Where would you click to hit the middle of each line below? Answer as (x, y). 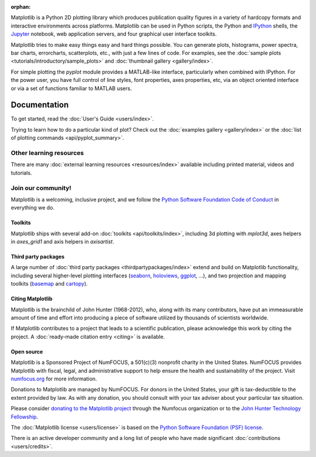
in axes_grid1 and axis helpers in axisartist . (62, 242)
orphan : (21, 7)
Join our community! (41, 188)
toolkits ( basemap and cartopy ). (49, 284)
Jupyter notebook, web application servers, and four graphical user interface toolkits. (114, 34)
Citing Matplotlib (32, 299)
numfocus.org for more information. (54, 379)
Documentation (40, 105)
